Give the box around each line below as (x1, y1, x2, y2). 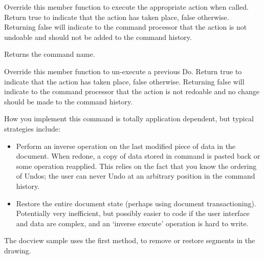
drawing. (4, 245, 31, 255)
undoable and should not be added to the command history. (4, 31, 192, 42)
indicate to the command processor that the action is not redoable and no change (4, 86, 259, 97)
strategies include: (4, 123, 60, 134)
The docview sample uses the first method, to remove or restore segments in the (4, 235, 255, 246)
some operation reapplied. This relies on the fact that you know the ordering (16, 160, 257, 171)
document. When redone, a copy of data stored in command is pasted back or (16, 150, 260, 161)
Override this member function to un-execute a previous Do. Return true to (4, 66, 242, 76)
